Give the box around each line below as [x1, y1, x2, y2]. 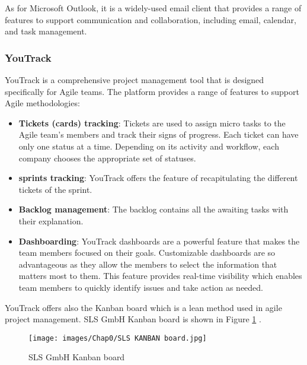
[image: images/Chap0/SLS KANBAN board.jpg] [28, 334, 207, 342]
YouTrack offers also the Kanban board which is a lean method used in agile [5, 301, 282, 313]
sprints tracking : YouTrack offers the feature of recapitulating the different [18, 172, 298, 184]
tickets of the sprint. [18, 183, 92, 195]
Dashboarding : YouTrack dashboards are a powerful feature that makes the [18, 234, 300, 247]
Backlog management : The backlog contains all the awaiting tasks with [18, 203, 289, 215]
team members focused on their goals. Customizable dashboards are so [18, 246, 276, 259]
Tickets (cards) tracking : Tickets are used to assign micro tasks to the [18, 116, 286, 129]
